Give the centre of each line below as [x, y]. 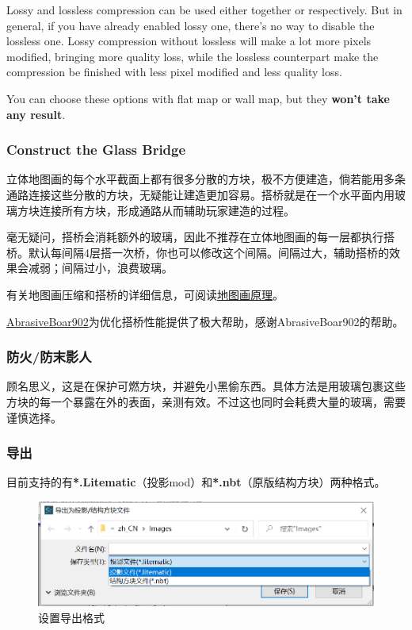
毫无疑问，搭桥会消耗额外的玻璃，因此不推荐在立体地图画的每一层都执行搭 [200, 237]
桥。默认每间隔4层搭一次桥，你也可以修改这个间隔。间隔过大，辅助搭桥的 [198, 252]
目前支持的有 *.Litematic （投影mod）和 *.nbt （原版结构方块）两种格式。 [196, 482]
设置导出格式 [71, 617]
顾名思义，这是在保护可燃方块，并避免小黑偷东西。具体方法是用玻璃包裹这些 [206, 386]
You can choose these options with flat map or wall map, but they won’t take [198, 98]
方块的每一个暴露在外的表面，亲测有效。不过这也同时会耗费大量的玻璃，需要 [206, 401]
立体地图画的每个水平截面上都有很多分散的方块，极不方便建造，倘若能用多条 [206, 179]
